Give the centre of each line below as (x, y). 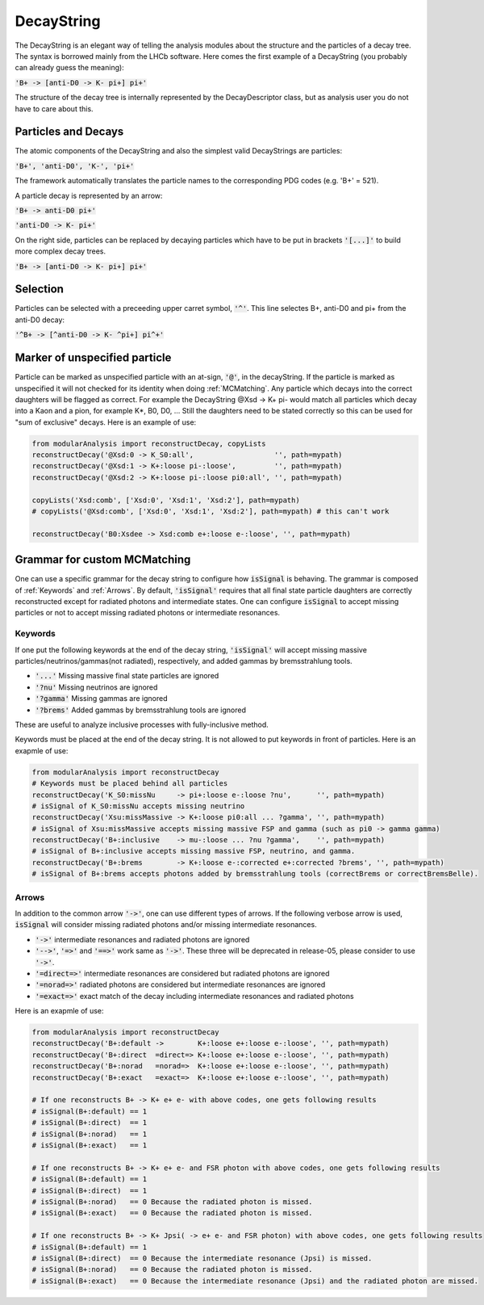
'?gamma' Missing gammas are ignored (101, 699)
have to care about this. (54, 108)
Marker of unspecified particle (93, 358)
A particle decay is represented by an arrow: (89, 195)
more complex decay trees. (60, 251)
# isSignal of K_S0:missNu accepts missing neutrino (138, 806)
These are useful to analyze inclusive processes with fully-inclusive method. (142, 724)
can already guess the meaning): (69, 68)
